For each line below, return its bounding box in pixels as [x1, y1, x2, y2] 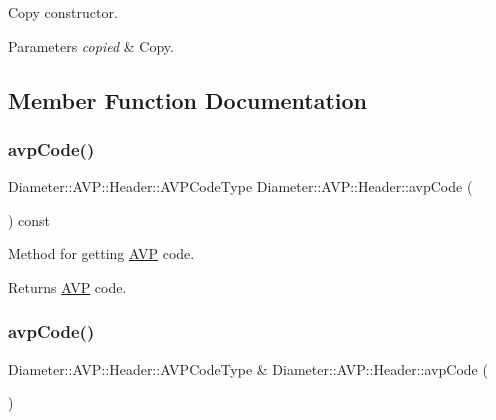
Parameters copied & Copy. [8, 35, 174, 56]
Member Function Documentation [8, 84, 368, 115]
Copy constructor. [8, 2, 118, 22]
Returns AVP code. [8, 276, 127, 297]
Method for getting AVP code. [8, 243, 195, 264]
